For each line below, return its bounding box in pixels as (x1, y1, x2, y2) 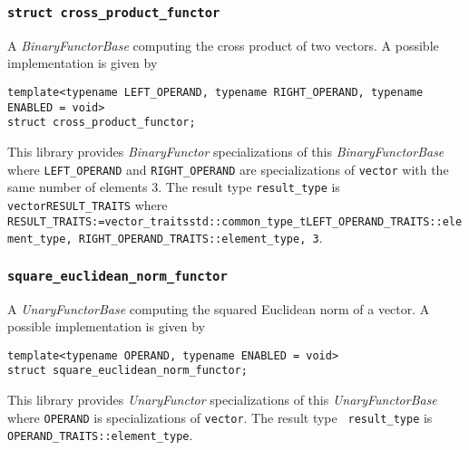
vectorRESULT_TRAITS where (7, 195, 168, 214)
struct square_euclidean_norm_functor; (7, 364, 248, 378)
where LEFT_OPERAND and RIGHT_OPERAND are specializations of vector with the (7, 159, 449, 178)
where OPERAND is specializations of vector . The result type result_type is (7, 407, 433, 426)
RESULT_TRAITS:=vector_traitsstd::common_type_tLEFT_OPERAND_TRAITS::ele (7, 215, 463, 228)
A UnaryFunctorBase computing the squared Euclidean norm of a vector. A (7, 299, 430, 318)
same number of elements (7, 177, 148, 196)
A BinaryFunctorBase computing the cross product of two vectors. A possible (7, 35, 439, 54)
